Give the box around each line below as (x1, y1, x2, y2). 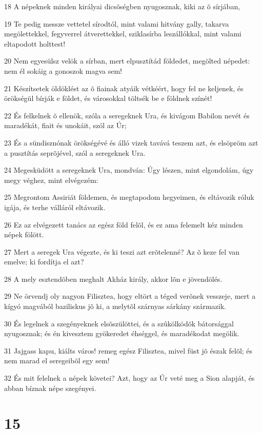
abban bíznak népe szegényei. (4, 382, 96, 393)
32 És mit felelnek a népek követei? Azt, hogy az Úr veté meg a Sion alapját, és (4, 373, 255, 383)
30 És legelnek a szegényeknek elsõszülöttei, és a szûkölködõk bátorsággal (4, 318, 234, 328)
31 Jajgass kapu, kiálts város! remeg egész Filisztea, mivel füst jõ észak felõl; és (4, 345, 253, 356)
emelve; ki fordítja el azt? (4, 256, 84, 267)
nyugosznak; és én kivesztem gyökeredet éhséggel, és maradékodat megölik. (4, 328, 239, 339)
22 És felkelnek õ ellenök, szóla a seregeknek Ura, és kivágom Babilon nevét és (4, 110, 250, 120)
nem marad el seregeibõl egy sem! (4, 355, 110, 366)
